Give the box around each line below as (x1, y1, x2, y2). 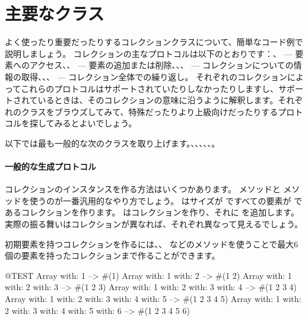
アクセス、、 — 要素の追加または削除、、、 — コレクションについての (29, 59, 294, 71)
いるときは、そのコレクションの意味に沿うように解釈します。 (37, 94, 278, 106)
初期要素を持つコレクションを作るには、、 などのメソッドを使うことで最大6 (5, 237, 299, 250)
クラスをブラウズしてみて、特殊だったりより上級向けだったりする (21, 105, 278, 117)
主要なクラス (5, 1, 104, 26)
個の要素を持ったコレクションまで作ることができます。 (5, 249, 220, 262)
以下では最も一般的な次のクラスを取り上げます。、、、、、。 (5, 136, 220, 149)
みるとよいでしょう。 (54, 117, 137, 129)
